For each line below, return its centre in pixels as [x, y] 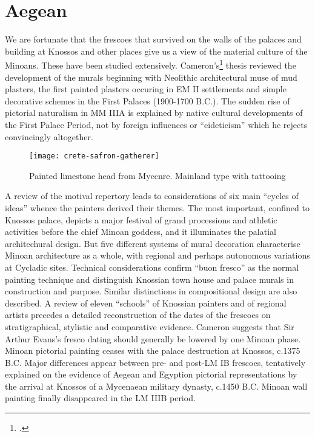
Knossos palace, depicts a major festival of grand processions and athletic [141, 219]
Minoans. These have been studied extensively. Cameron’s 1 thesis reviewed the [151, 64]
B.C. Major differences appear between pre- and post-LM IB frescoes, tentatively [155, 362]
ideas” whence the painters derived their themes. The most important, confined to [157, 207]
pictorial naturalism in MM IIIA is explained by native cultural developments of [154, 113]
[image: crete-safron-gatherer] [94, 156]
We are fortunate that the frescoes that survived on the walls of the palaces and [153, 39]
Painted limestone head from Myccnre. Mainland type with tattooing [157, 175]
